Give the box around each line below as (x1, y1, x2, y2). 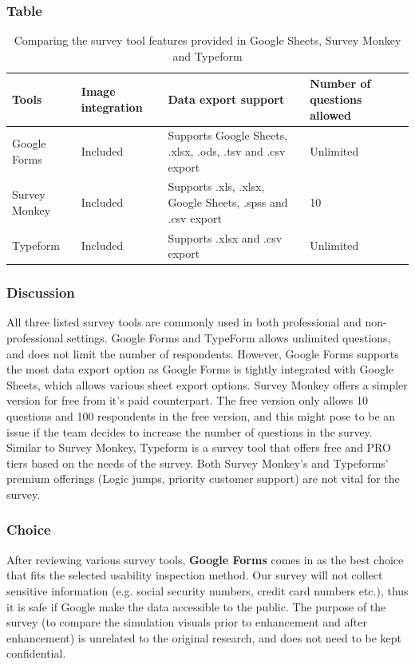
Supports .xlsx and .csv (168, 229, 283, 246)
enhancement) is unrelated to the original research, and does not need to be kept (6, 629, 402, 646)
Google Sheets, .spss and (168, 194, 288, 211)
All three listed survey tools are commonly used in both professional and (6, 314, 362, 330)
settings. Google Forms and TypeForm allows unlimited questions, (67, 330, 391, 346)
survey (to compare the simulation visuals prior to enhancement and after (6, 614, 368, 630)
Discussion (6, 283, 75, 302)
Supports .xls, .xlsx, (168, 178, 265, 195)
